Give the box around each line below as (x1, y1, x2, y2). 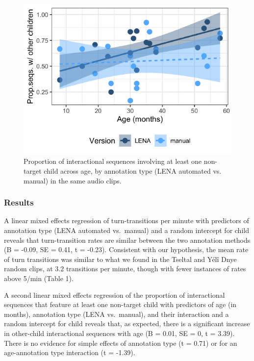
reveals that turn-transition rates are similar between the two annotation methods (4, 234, 251, 245)
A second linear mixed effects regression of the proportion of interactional (4, 289, 225, 300)
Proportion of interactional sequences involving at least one (24, 156, 202, 166)
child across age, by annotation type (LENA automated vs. (44, 166, 222, 176)
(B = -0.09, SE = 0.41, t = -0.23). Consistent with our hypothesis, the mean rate (4, 244, 249, 255)
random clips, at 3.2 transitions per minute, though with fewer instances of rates (4, 263, 246, 274)
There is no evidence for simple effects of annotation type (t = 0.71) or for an (4, 337, 237, 348)
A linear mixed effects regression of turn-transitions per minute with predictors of (4, 215, 249, 226)
